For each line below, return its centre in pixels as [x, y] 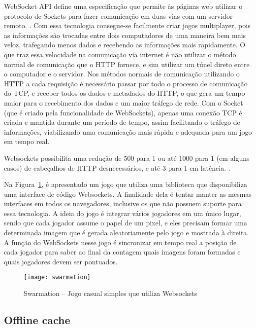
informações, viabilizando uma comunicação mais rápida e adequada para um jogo [128, 131]
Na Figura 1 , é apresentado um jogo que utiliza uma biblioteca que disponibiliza [126, 184]
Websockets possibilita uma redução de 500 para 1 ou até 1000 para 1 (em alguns [127, 158]
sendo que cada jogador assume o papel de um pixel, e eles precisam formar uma [126, 223]
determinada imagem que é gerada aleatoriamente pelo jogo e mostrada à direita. [127, 233]
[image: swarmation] [57, 277]
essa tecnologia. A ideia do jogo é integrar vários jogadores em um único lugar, [123, 213]
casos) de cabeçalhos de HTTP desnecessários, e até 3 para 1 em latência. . [117, 167]
